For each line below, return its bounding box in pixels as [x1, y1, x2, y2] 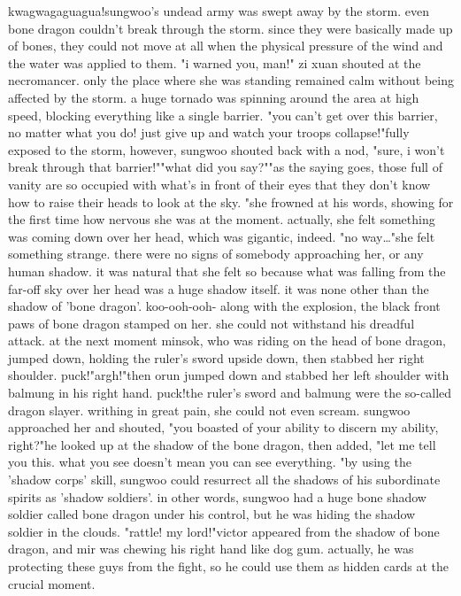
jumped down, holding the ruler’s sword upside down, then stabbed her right [8, 348, 425, 367]
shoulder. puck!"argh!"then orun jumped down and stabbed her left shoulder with [8, 366, 449, 384]
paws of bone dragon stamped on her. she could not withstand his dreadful [8, 313, 415, 332]
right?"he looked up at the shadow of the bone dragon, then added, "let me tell [8, 435, 436, 453]
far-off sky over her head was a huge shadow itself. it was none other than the [8, 279, 429, 298]
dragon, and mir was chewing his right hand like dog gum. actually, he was [8, 539, 414, 558]
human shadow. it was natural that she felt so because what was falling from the [8, 261, 446, 280]
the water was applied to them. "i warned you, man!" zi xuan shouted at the [8, 53, 421, 72]
